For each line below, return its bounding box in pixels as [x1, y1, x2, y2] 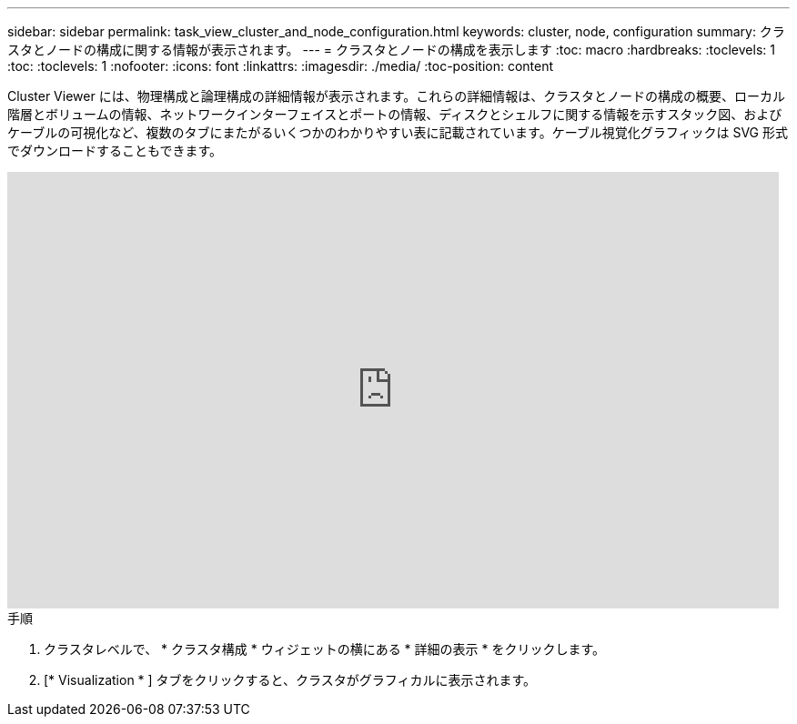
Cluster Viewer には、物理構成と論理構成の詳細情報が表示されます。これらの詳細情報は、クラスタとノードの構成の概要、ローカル [7, 88, 785, 104]
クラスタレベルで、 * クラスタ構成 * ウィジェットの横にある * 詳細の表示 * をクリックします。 [44, 641, 606, 657]
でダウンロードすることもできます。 [7, 143, 223, 158]
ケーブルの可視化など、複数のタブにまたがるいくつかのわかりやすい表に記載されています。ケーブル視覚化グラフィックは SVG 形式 [7, 125, 789, 140]
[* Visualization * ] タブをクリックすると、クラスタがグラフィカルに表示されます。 [44, 672, 537, 688]
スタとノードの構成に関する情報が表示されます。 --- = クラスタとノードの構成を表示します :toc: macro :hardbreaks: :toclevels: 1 [7, 42, 775, 57]
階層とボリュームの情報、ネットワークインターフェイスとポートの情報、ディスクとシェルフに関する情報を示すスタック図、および [7, 106, 782, 122]
